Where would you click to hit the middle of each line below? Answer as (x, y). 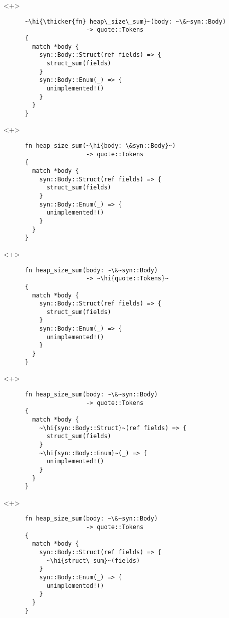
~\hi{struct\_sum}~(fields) (93, 560)
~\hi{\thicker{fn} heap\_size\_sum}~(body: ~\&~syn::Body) (125, 21)
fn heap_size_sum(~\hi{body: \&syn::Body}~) (100, 146)
